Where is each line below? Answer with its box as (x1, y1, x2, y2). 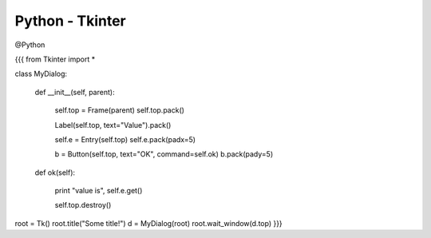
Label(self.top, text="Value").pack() (54, 120, 172, 129)
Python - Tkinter (14, 12, 127, 30)
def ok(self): (34, 168, 76, 177)
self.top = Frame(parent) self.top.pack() (54, 105, 185, 115)
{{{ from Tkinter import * (14, 54, 96, 64)
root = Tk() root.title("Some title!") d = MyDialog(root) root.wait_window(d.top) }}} (14, 218, 283, 228)
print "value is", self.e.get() (54, 186, 143, 196)
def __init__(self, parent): (34, 87, 115, 97)
